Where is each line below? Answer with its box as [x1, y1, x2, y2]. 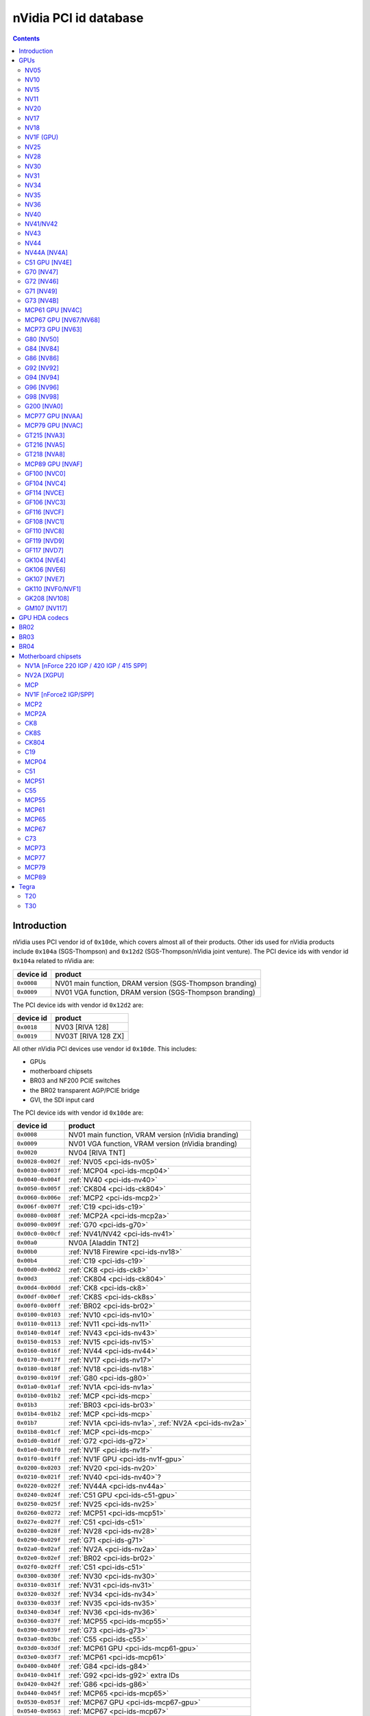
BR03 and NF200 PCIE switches [29, 1076, 121, 1085]
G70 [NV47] [25, 268, 58, 276]
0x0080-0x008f [16, 1212, 61, 1220]
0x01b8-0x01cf [16, 1428, 61, 1436]
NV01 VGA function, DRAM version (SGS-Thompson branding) [55, 987, 256, 997]
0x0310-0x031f [16, 1581, 61, 1589]
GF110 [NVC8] [25, 527, 64, 535]
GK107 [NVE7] [25, 575, 65, 583]
